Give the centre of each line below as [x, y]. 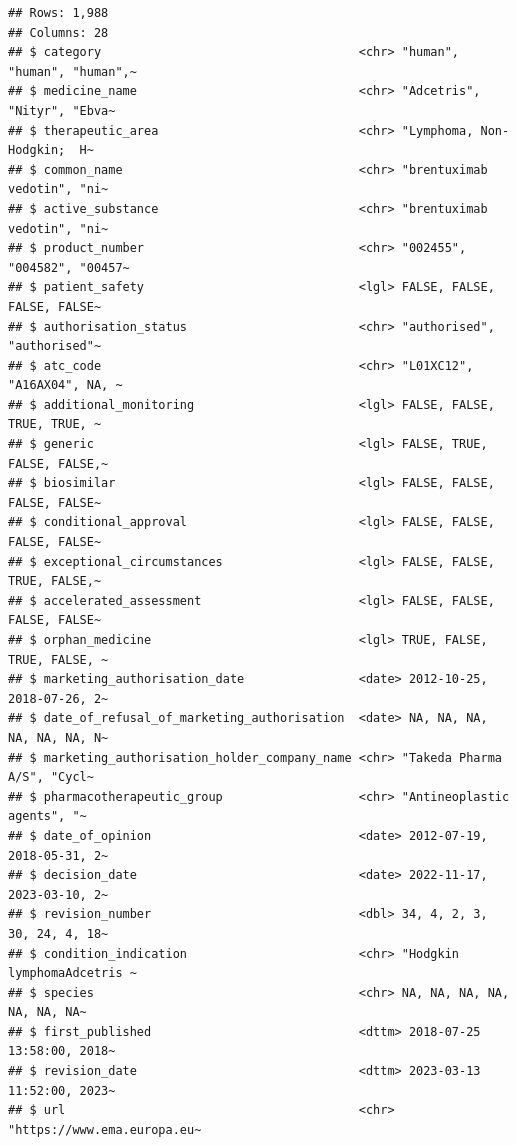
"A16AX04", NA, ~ [65, 385]
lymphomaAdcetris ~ [72, 973]
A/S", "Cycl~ [51, 777]
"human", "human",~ [72, 71]
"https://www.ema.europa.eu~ [105, 1129]
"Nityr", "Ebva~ [62, 110]
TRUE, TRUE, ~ [55, 424]
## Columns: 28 [58, 32]
